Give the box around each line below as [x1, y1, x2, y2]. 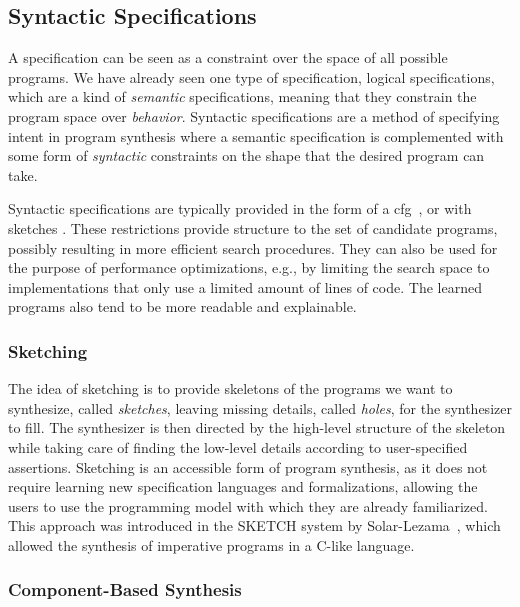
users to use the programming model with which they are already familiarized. [8, 495, 488, 516]
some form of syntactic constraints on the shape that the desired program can [8, 145, 485, 166]
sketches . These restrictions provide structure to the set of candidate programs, [8, 217, 498, 238]
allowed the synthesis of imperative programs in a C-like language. [8, 534, 415, 555]
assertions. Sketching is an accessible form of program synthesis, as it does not [8, 456, 488, 477]
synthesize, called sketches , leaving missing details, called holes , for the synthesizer [8, 397, 512, 418]
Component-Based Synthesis [8, 577, 242, 602]
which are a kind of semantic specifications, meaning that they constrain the [8, 86, 477, 107]
